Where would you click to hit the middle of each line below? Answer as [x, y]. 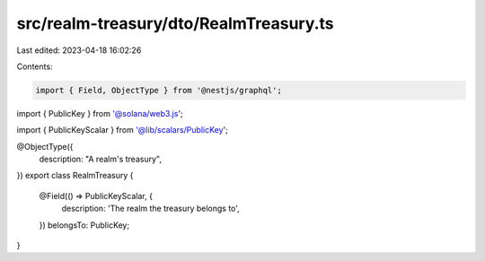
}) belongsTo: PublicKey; [84, 225]
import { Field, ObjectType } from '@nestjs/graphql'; [159, 90]
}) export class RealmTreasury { [75, 176]
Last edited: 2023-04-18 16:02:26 [79, 50]
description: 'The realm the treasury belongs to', [150, 209]
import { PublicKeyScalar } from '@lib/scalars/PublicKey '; [122, 130]
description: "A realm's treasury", [100, 159]
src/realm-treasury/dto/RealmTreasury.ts [175, 23]
